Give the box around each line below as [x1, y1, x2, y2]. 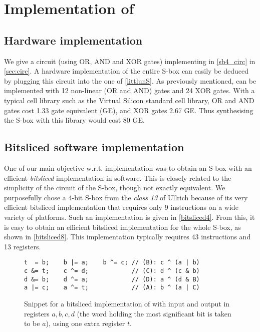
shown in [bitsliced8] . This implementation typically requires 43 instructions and [4, 231, 251, 242]
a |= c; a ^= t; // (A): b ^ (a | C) [24, 284, 200, 291]
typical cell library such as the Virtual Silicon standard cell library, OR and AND [4, 95, 254, 105]
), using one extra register [46, 318, 125, 328]
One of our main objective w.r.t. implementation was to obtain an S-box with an [4, 162, 252, 173]
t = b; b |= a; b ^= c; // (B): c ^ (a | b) [24, 259, 200, 266]
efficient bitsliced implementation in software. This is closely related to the [4, 172, 231, 183]
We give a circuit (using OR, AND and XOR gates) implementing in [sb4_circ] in [4, 56, 255, 66]
